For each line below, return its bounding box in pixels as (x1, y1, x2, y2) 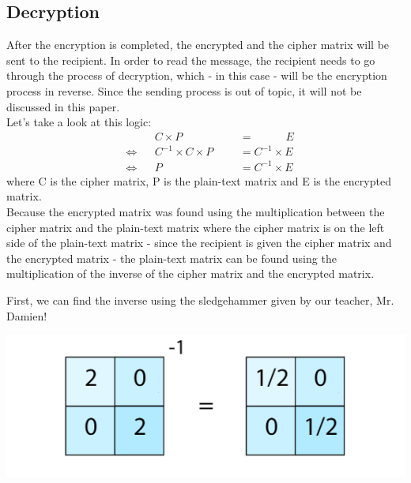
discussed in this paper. (6, 98, 120, 114)
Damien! (6, 307, 47, 324)
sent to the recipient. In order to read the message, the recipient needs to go (6, 51, 375, 68)
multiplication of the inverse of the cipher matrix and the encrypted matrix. (6, 265, 375, 282)
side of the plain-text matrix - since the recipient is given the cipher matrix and (6, 234, 392, 251)
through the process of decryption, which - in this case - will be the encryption (6, 67, 387, 84)
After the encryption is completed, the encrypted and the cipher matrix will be (6, 36, 390, 53)
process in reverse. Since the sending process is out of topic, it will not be (6, 82, 362, 99)
